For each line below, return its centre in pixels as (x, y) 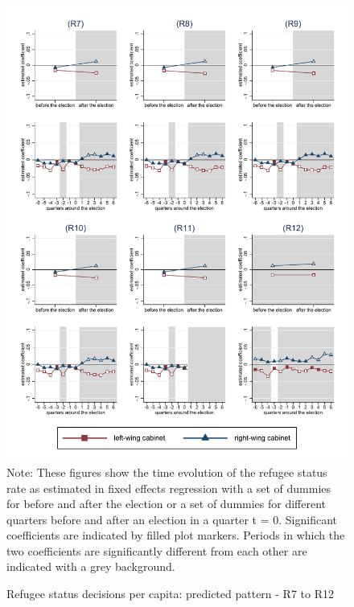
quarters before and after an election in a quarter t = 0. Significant (172, 519)
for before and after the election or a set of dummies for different (167, 504)
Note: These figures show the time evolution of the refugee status (167, 472)
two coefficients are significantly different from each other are (157, 550)
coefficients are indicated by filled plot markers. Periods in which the (176, 535)
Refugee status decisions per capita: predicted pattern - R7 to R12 (170, 594)
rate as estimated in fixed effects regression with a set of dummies (169, 488)
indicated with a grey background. (91, 566)
